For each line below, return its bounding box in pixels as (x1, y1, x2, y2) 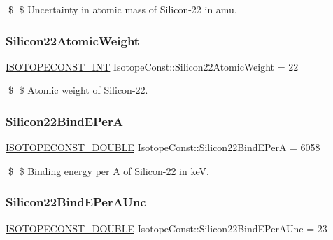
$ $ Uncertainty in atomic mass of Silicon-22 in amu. (8, 2, 237, 16)
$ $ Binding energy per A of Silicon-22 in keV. (8, 163, 209, 178)
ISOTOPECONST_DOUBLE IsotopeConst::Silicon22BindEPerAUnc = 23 (6, 220, 327, 235)
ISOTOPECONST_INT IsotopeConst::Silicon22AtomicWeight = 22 (6, 59, 299, 73)
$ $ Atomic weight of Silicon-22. (8, 83, 148, 97)
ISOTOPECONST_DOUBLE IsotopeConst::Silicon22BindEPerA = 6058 (6, 140, 320, 155)
